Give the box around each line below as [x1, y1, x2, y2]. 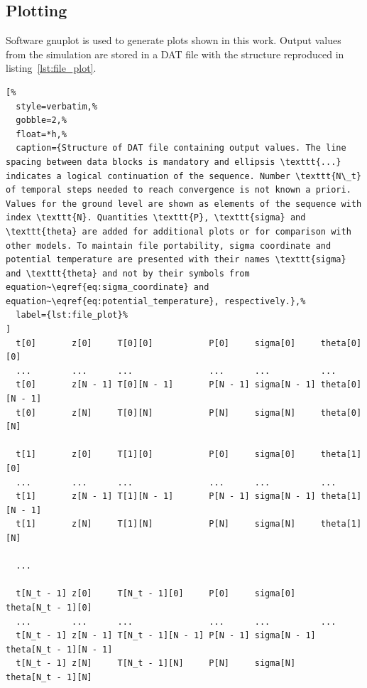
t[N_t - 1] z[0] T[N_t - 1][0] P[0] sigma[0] [16, 588, 296, 599]
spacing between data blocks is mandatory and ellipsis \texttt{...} [6, 156, 341, 167]
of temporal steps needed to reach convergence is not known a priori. [6, 185, 351, 195]
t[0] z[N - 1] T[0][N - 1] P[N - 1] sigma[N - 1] [16, 380, 316, 390]
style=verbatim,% [16, 101, 97, 112]
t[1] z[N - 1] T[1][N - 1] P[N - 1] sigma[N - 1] [16, 491, 316, 502]
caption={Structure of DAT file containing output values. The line [16, 143, 346, 154]
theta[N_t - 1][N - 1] [6, 644, 113, 655]
